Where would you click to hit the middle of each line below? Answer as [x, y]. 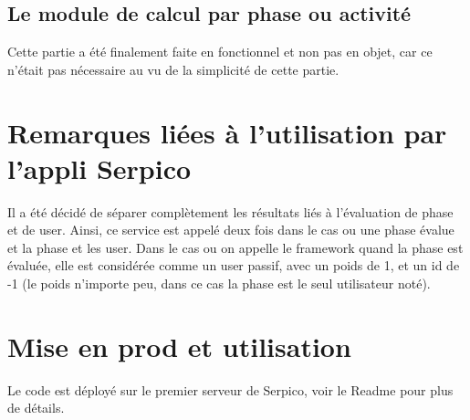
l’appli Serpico [99, 168]
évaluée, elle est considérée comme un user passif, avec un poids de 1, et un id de [234, 265]
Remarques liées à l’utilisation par [227, 132]
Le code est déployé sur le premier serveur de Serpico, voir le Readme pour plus [230, 389]
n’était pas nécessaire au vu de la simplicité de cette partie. [173, 69]
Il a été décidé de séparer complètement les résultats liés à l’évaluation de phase [230, 211]
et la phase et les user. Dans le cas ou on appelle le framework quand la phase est [235, 247]
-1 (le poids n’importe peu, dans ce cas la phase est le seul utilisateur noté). [219, 283]
